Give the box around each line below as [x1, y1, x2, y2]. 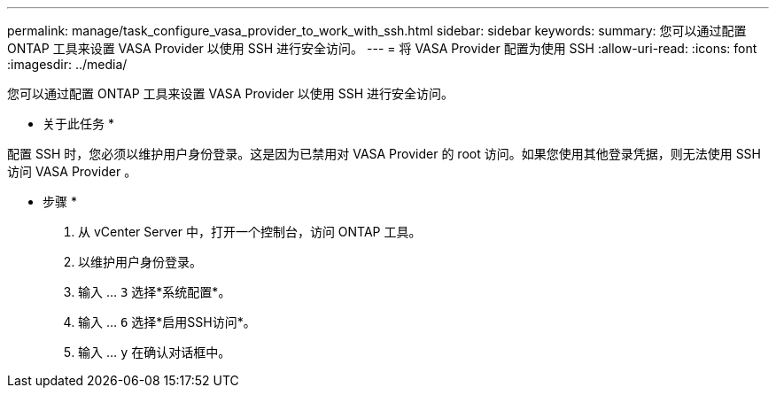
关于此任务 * [43, 116, 114, 131]
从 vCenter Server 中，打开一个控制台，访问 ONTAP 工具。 [78, 224, 422, 239]
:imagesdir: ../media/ [7, 57, 128, 72]
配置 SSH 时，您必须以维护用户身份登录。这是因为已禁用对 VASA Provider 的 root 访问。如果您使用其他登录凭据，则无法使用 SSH [7, 146, 762, 161]
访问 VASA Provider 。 [7, 164, 137, 179]
